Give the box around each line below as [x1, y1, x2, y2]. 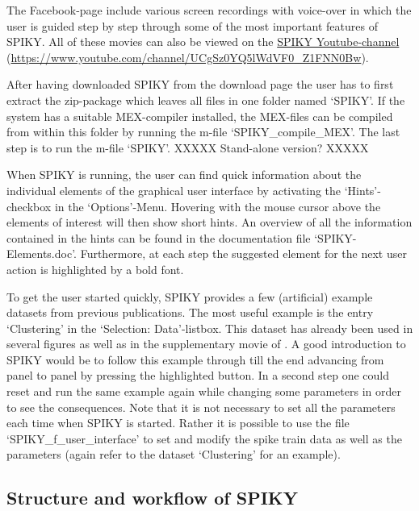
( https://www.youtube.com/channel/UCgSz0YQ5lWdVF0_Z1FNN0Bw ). [6, 48, 369, 65]
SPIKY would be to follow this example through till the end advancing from [6, 351, 384, 368]
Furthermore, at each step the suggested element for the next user [80, 245, 407, 262]
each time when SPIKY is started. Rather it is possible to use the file [6, 414, 350, 431]
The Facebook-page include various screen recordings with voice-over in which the [6, 2, 412, 18]
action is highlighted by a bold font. [6, 260, 184, 277]
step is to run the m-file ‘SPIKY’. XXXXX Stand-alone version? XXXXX [6, 139, 369, 156]
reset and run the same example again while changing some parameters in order [6, 383, 401, 400]
